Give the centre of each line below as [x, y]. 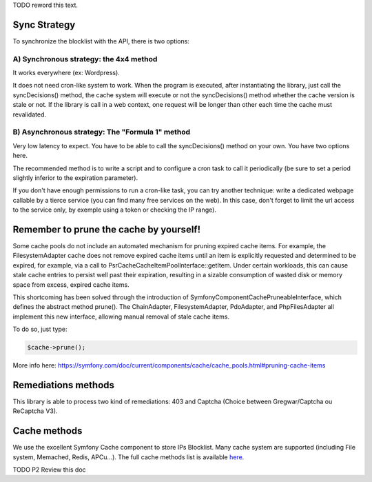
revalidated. [30, 114]
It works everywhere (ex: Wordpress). [66, 73]
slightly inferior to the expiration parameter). [75, 178]
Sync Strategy [44, 24]
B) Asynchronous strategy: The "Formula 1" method [102, 132]
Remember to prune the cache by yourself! [107, 229]
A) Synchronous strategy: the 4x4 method [85, 59]
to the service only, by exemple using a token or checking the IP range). [115, 210]
